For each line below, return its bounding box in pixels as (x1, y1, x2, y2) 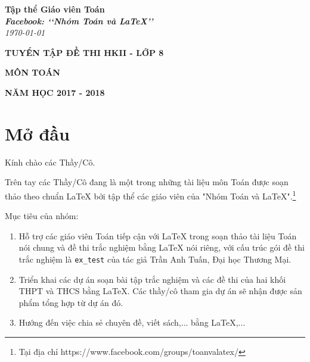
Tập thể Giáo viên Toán (5, 3, 105, 15)
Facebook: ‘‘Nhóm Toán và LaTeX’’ (5, 14, 153, 27)
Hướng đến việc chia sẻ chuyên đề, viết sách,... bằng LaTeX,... (18, 316, 246, 329)
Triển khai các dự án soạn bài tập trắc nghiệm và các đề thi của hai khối (18, 273, 286, 285)
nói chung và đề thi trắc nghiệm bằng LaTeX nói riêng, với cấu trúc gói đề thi (18, 241, 305, 254)
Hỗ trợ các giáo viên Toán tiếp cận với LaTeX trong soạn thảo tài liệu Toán (18, 229, 297, 242)
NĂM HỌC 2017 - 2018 (5, 86, 105, 98)
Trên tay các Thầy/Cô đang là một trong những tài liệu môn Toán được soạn (5, 176, 289, 188)
